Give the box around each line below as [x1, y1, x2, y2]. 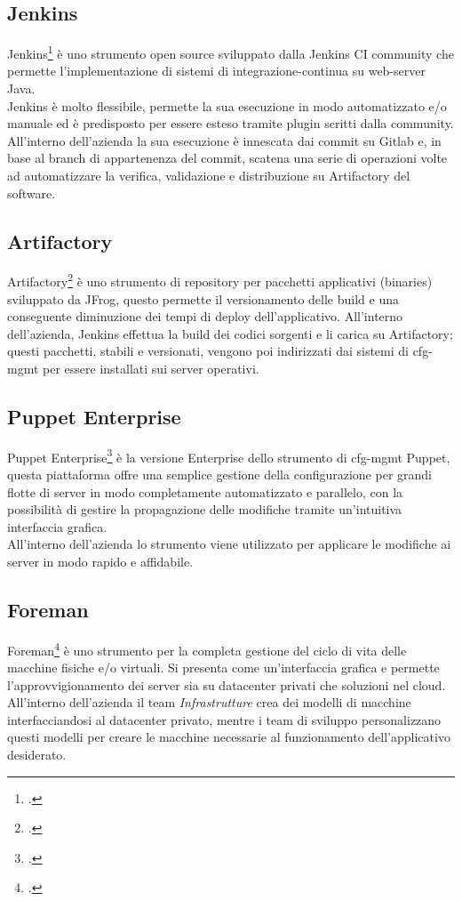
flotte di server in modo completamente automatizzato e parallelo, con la [7, 482, 403, 501]
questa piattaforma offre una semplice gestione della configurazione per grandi [7, 465, 432, 484]
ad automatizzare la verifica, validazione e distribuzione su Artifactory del [7, 166, 410, 185]
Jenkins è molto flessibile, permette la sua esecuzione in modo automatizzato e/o [7, 96, 447, 115]
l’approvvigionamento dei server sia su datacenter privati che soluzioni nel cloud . [7, 675, 446, 694]
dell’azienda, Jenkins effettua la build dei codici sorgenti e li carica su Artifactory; [7, 324, 453, 342]
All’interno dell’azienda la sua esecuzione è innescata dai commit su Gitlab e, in [7, 131, 442, 149]
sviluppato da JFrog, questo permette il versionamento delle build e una [7, 289, 399, 308]
